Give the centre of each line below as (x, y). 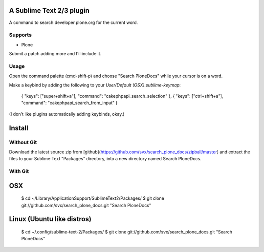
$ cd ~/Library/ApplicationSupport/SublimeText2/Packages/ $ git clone (93, 198)
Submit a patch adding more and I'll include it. (55, 54)
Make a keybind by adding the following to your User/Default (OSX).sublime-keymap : (95, 85)
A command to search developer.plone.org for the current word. (74, 22)
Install (19, 128)
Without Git (23, 142)
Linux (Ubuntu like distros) (50, 219)
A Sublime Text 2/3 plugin (49, 10)
